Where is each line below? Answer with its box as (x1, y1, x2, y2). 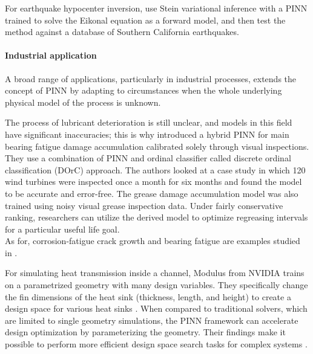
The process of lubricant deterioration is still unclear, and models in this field (5, 116, 292, 129)
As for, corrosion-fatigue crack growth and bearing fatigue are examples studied (5, 234, 300, 247)
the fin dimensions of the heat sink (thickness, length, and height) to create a (5, 290, 291, 303)
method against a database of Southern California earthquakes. (5, 25, 239, 38)
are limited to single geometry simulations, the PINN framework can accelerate (5, 314, 298, 326)
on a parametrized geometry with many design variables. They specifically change (5, 278, 308, 291)
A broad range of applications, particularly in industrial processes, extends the (5, 72, 297, 85)
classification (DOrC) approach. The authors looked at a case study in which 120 (5, 163, 306, 176)
